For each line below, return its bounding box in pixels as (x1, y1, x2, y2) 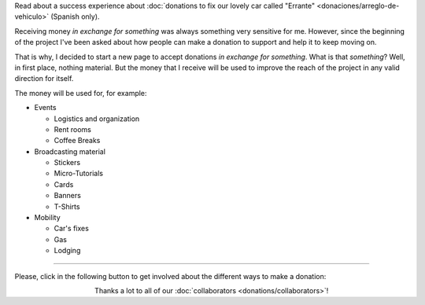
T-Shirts (54, 201, 80, 211)
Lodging (54, 246, 81, 255)
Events (34, 103, 57, 112)
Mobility (34, 213, 61, 222)
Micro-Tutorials (54, 169, 104, 178)
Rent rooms (54, 124, 92, 134)
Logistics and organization (54, 114, 140, 123)
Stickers (54, 158, 81, 167)
